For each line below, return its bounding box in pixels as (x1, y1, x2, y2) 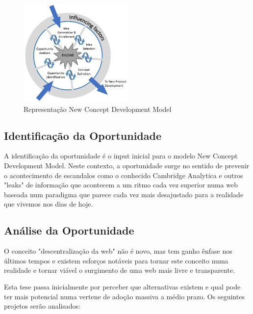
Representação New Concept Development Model (24, 104, 172, 114)
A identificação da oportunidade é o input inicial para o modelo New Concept (4, 151, 238, 161)
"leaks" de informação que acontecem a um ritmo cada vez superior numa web (4, 180, 238, 190)
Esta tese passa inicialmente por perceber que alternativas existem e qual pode (4, 281, 241, 291)
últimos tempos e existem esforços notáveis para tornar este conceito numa (4, 255, 228, 265)
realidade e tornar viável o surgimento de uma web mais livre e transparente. (4, 265, 235, 275)
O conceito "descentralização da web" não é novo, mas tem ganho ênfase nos (4, 246, 232, 256)
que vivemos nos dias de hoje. (4, 199, 93, 209)
